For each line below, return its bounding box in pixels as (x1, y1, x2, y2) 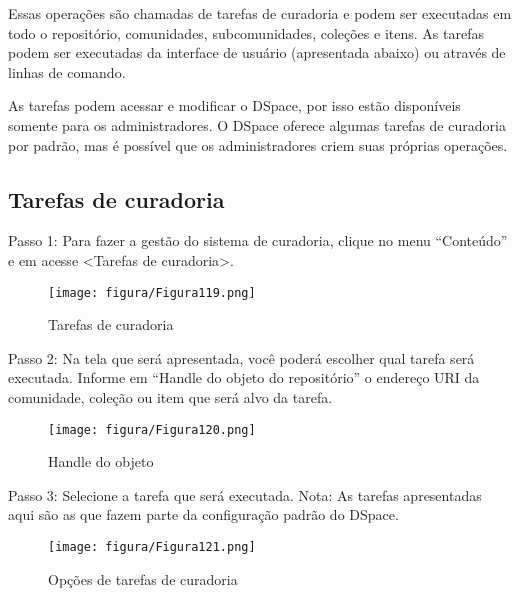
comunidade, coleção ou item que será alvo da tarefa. (8, 386, 333, 407)
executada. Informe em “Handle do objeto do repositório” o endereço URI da (8, 367, 480, 388)
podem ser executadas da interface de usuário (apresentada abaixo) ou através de (8, 42, 506, 63)
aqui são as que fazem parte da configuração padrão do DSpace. (8, 504, 399, 525)
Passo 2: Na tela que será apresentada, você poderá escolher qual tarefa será (8, 347, 475, 368)
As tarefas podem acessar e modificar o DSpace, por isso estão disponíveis (8, 95, 461, 116)
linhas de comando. (8, 61, 126, 82)
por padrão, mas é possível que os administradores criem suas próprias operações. (8, 134, 508, 155)
